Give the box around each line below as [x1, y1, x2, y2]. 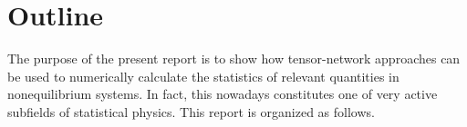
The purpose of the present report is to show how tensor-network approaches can [7, 49, 461, 68]
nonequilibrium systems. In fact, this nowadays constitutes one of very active [7, 84, 438, 103]
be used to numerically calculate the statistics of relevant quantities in [7, 66, 400, 85]
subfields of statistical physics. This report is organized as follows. [7, 102, 375, 121]
